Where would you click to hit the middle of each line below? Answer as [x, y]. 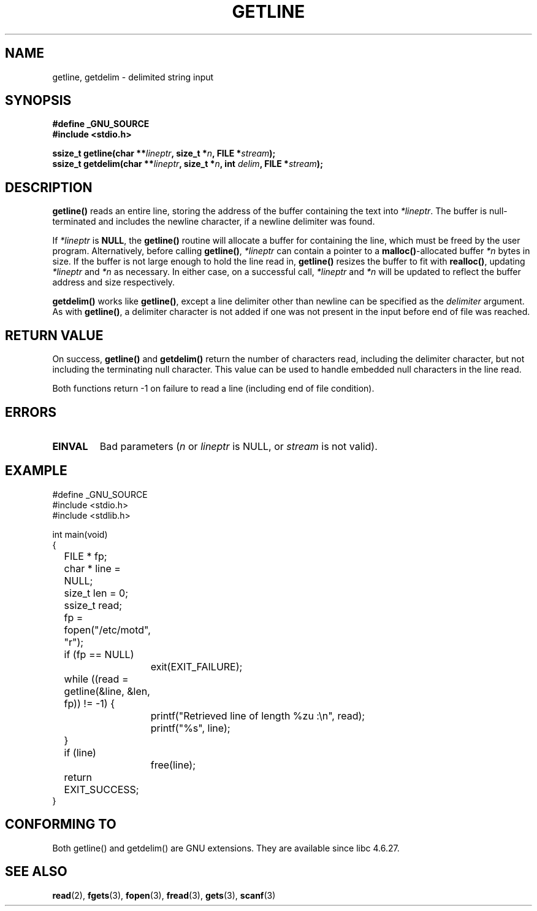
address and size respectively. [114, 282]
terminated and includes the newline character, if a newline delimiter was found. [214, 222]
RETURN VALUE [54, 335]
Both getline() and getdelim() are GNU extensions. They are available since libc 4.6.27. [226, 848]
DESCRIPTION [49, 187]
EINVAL [70, 446]
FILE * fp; [86, 556]
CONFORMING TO [61, 824]
